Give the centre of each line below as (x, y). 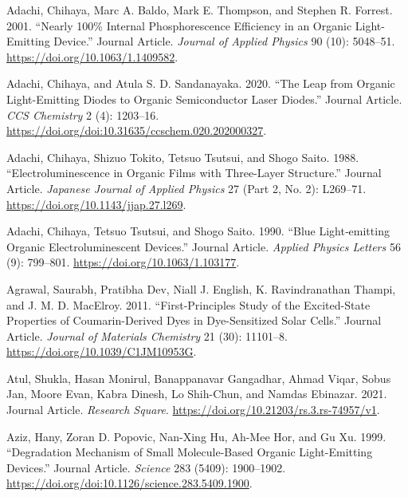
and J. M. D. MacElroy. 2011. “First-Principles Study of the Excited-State (188, 304)
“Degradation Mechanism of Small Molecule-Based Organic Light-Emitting (190, 452)
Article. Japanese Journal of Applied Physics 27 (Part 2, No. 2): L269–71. (186, 188)
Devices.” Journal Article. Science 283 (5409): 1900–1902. (146, 467)
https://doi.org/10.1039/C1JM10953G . (102, 351)
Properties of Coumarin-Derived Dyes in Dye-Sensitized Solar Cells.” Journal (194, 320)
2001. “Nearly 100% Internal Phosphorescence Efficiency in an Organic (179, 25)
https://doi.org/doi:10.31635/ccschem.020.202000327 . (137, 130)
